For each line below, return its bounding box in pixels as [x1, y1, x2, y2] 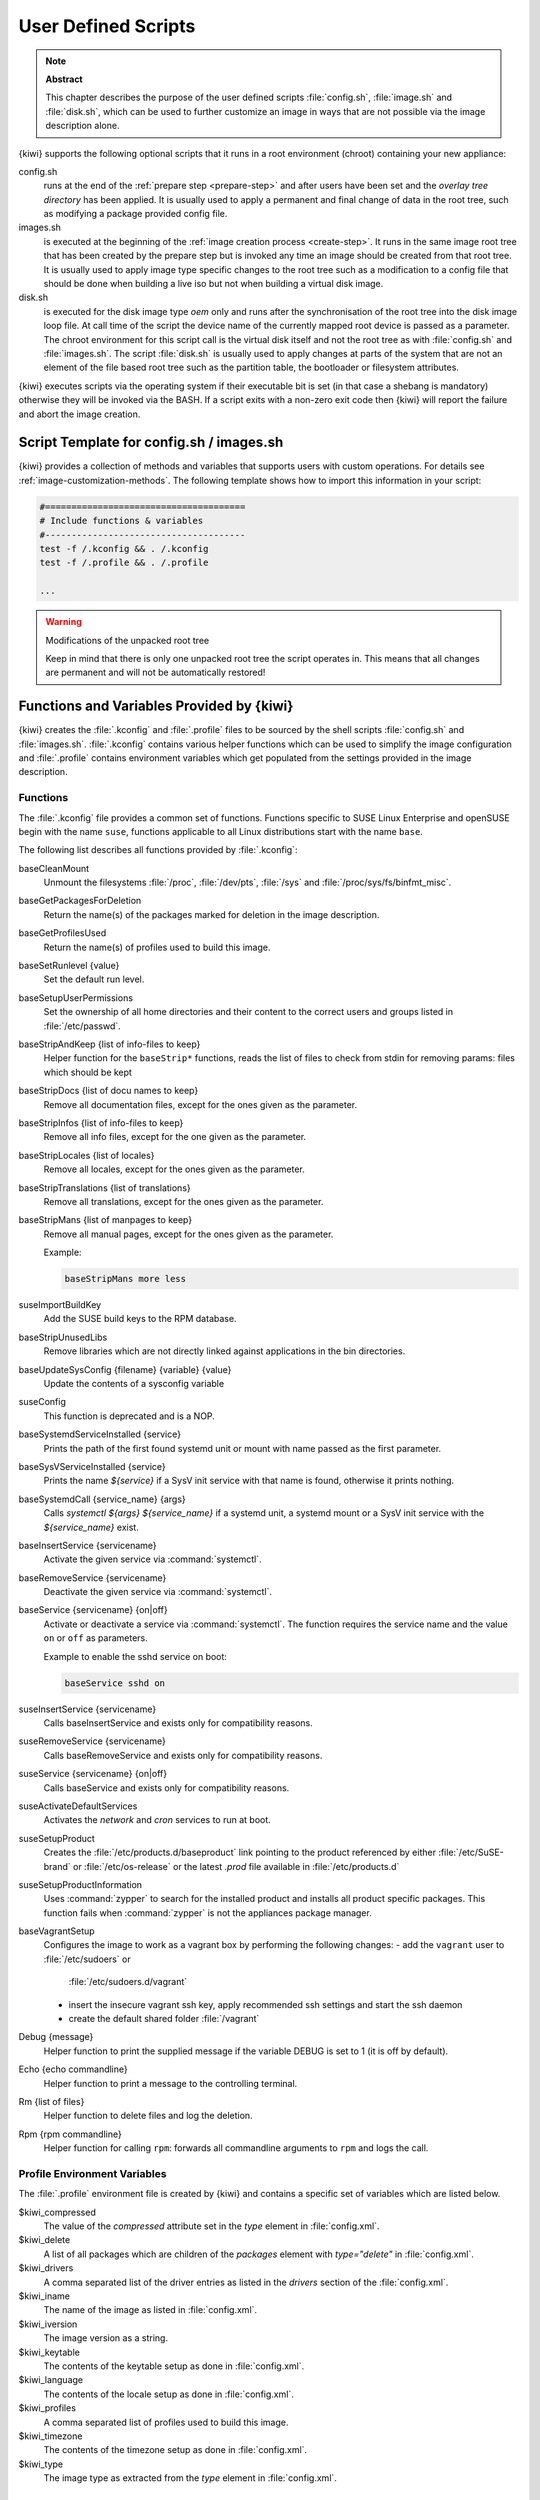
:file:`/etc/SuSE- [438, 1846, 504, 1859]
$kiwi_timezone [18, 2430, 83, 2442]
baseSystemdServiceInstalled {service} [18, 1428, 182, 1440]
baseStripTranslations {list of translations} [18, 1181, 192, 1194]
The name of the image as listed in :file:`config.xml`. [43, 2304, 258, 2316]
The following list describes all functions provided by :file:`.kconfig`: [18, 844, 298, 856]
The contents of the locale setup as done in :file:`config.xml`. [43, 2388, 294, 2400]
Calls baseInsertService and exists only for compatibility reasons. [43, 1717, 314, 1729]
